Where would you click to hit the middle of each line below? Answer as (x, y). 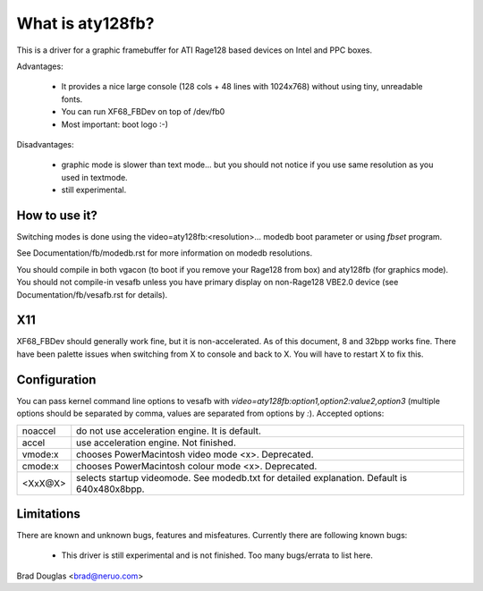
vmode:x (40, 454)
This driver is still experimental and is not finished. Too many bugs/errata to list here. (217, 555)
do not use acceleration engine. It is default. (169, 431)
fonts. (72, 99)
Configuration (56, 380)
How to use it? (57, 215)
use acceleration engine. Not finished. (157, 443)
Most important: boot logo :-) (115, 124)
